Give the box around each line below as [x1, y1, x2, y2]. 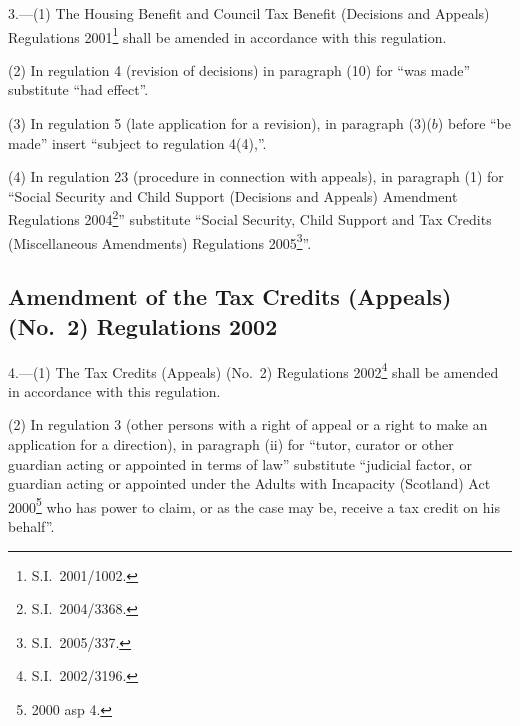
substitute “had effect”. [8, 79, 149, 100]
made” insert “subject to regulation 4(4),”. [8, 132, 267, 153]
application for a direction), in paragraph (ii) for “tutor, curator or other [8, 433, 454, 454]
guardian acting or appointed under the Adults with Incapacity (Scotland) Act [8, 473, 491, 494]
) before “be [437, 113, 512, 134]
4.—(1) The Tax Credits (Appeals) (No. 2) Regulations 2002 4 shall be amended [8, 358, 499, 382]
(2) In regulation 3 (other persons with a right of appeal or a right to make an [8, 414, 488, 435]
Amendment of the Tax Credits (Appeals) [8, 281, 452, 312]
